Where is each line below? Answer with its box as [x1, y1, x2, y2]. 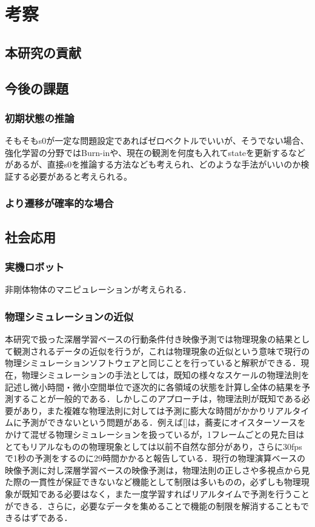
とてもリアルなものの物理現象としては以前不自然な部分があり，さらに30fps [5, 440, 302, 452]
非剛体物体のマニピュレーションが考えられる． [5, 283, 191, 296]
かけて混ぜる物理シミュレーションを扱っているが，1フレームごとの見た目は [5, 427, 305, 440]
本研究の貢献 [5, 42, 81, 61]
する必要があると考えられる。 [13, 169, 132, 182]
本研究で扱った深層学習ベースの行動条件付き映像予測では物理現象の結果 [5, 333, 293, 345]
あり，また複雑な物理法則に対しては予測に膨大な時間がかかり [21, 404, 267, 416]
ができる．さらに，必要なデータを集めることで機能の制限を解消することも [5, 499, 301, 512]
